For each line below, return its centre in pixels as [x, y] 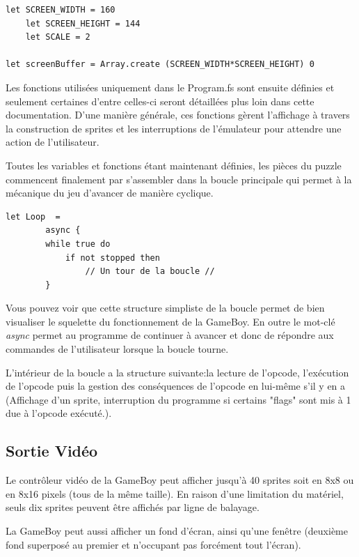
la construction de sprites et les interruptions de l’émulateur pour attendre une [174, 128]
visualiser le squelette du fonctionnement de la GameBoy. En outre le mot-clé [170, 321]
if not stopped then [112, 258]
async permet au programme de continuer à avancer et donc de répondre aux [170, 335]
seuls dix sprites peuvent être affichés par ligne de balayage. [133, 507]
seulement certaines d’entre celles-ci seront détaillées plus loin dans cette [160, 101]
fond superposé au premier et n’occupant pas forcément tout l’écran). [153, 544]
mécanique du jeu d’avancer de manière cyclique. [110, 193]
